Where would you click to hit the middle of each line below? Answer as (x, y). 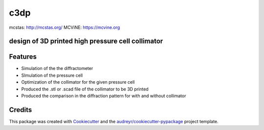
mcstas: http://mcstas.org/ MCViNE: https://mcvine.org (65, 27)
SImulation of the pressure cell (52, 75)
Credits (21, 110)
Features (23, 57)
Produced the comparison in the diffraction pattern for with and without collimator (104, 96)
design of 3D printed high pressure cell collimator (86, 41)
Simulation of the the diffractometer (57, 68)
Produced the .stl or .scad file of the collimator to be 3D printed (85, 89)
